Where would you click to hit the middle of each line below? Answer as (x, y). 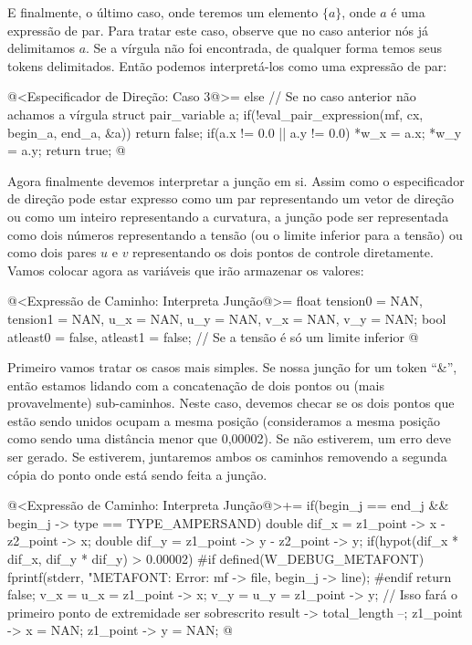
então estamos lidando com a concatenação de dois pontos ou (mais (196, 385)
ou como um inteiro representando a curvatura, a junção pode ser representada (228, 216)
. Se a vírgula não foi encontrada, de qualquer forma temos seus (264, 48)
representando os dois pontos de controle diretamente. (283, 252)
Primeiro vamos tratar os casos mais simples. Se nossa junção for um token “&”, (232, 367)
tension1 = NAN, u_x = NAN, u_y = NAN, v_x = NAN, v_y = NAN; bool (227, 318)
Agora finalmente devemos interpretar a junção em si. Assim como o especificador (236, 180)
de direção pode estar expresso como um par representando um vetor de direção (231, 198)
